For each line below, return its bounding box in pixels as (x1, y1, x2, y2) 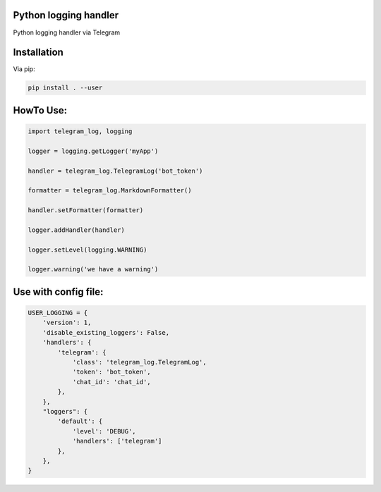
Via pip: (13, 65, 35, 73)
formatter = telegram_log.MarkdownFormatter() (28, 187, 192, 195)
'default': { (57, 417, 103, 426)
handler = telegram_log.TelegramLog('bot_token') (28, 166, 203, 175)
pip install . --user (28, 84, 103, 92)
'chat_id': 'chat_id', (72, 378, 151, 386)
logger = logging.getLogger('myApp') (28, 147, 159, 155)
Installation (13, 47, 64, 59)
